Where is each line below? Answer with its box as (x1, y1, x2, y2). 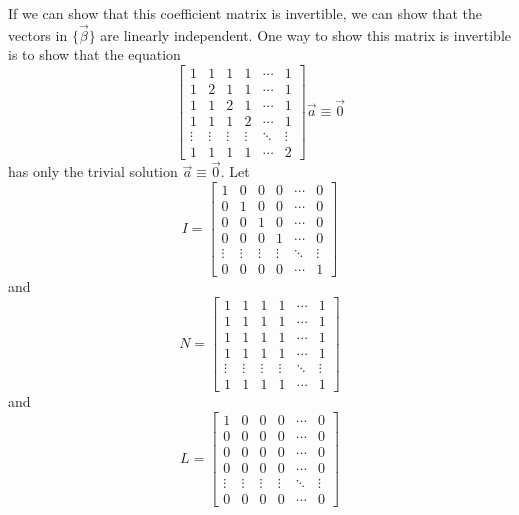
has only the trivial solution (8, 161, 178, 182)
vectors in (8, 24, 68, 45)
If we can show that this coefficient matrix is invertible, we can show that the (8, 3, 482, 23)
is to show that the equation (8, 44, 181, 65)
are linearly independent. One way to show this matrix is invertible (100, 24, 512, 45)
